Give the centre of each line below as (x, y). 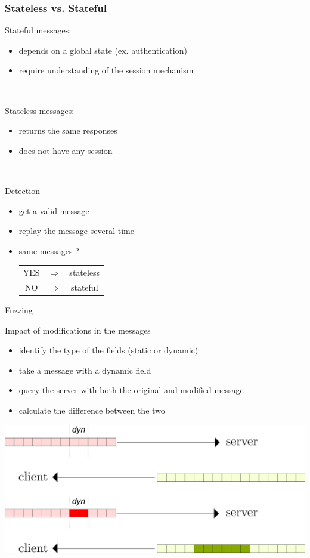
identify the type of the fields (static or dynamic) (108, 350)
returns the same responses (68, 130)
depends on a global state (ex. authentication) (103, 50)
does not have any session (66, 150)
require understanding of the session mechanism (106, 70)
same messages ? (49, 250)
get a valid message (54, 210)
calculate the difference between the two (92, 410)
